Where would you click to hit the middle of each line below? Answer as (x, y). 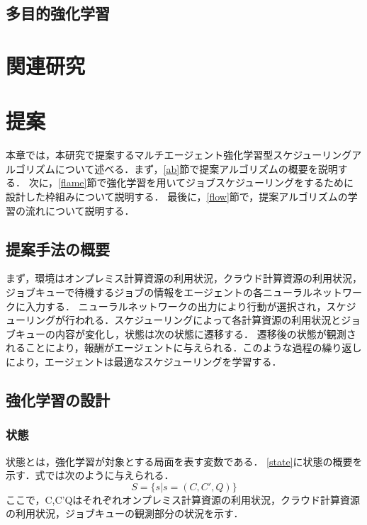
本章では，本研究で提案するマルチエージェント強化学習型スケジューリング (179, 155)
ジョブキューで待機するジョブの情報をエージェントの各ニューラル (159, 292)
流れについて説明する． (80, 210)
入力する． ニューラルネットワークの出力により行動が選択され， (176, 306)
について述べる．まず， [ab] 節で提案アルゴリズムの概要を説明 (196, 168)
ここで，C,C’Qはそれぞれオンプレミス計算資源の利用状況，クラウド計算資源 (183, 499)
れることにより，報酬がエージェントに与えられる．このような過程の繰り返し (184, 348)
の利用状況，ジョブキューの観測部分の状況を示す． (125, 513)
